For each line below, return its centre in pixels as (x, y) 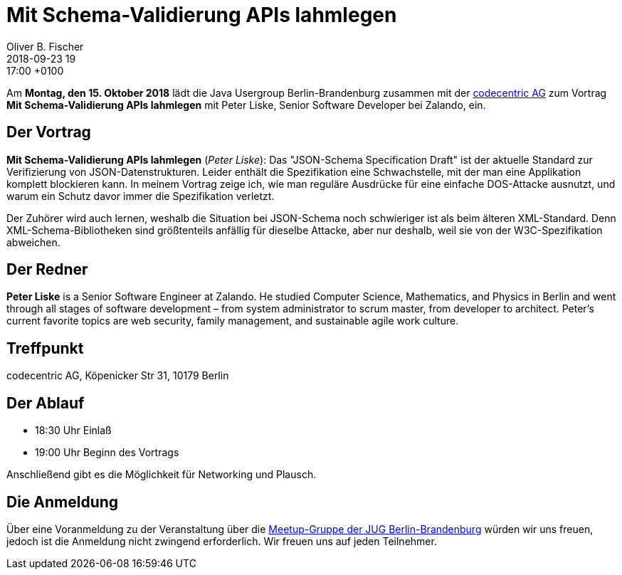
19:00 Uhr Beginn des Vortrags (107, 453)
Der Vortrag (49, 132)
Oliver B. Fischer (45, 46)
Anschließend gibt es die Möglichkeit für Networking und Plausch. (162, 475)
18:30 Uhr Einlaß (73, 431)
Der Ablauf (46, 403)
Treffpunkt (45, 348)
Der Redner (47, 270)
